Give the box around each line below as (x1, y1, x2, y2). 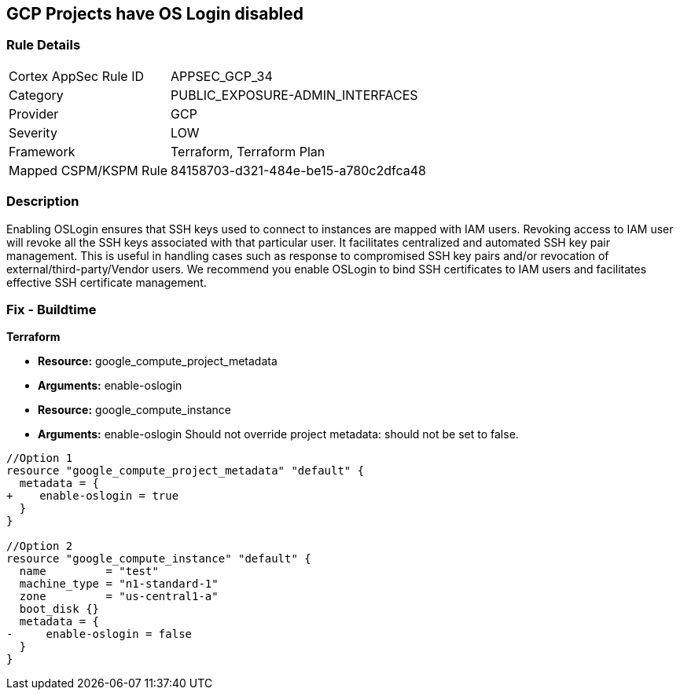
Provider (9, 105, 59, 122)
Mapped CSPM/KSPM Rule (9, 162, 168, 178)
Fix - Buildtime (6, 301, 97, 317)
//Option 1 (6, 452, 73, 465)
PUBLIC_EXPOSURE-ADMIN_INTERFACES (171, 86, 418, 103)
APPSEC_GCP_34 (171, 68, 273, 84)
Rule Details (6, 37, 81, 53)
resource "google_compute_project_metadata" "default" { (6, 464, 365, 478)
